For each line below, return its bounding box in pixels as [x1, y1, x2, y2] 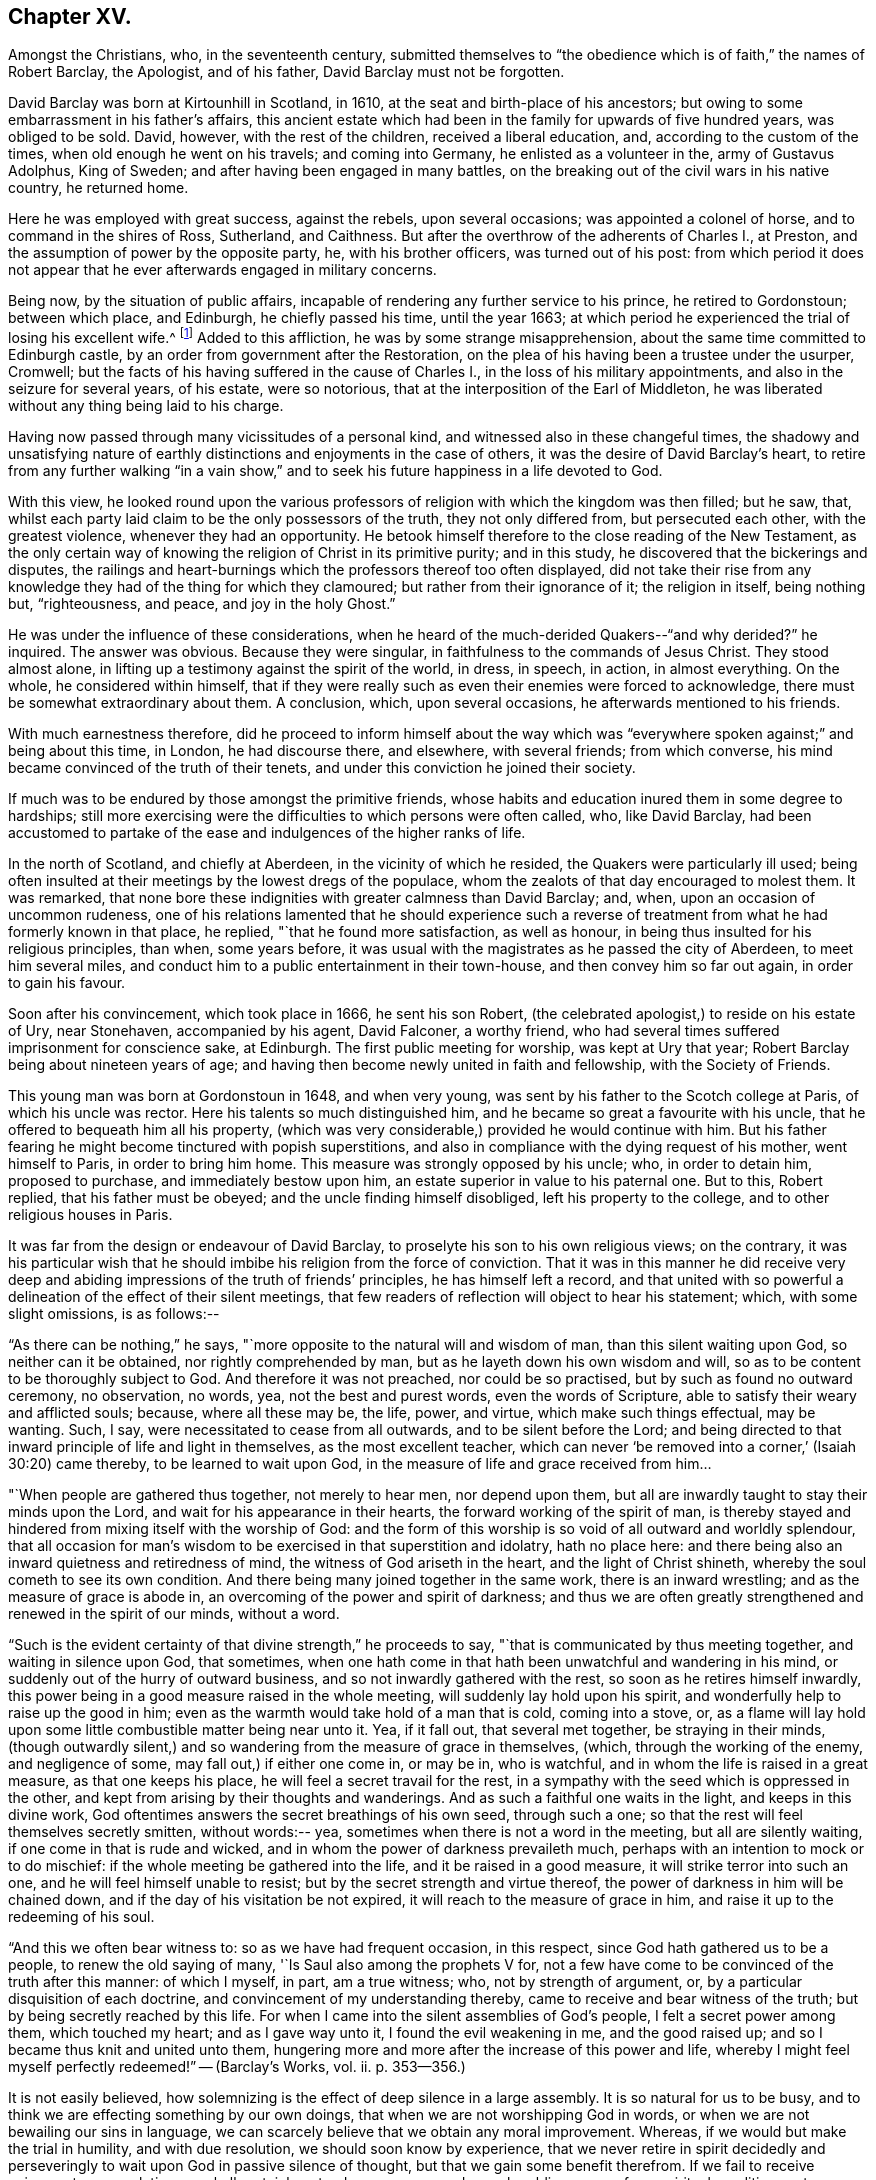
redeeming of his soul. [8, 1908, 155, 1926]
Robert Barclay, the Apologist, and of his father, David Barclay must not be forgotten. [8, 63, 565, 81]
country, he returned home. [8, 179, 189, 197]
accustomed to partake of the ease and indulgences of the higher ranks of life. [8, 824, 526, 842]
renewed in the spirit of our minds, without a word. [8, 1605, 340, 1623]
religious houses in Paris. [8, 1206, 173, 1224]
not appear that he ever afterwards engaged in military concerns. [8, 261, 437, 279]
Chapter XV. [8, 4, 132, 29]
